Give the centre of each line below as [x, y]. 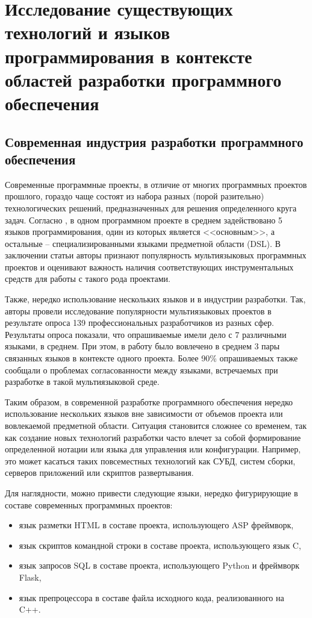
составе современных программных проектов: [89, 504]
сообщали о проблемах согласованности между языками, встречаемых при [142, 370]
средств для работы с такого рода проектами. [88, 279]
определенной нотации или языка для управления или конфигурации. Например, [153, 449]
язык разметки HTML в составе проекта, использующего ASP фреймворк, [156, 525]
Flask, [30, 577]
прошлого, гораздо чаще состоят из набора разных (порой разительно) [135, 196]
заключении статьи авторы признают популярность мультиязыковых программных [156, 255]
